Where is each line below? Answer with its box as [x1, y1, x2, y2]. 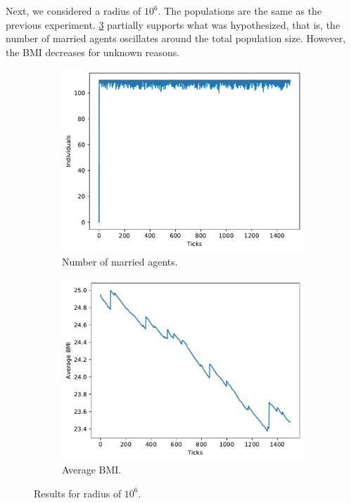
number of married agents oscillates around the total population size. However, [6, 31, 346, 46]
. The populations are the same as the [158, 4, 322, 18]
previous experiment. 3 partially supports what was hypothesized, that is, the [6, 17, 340, 32]
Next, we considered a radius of [6, 4, 141, 18]
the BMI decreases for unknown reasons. [6, 44, 180, 59]
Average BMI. [62, 462, 122, 477]
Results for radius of [34, 485, 122, 500]
